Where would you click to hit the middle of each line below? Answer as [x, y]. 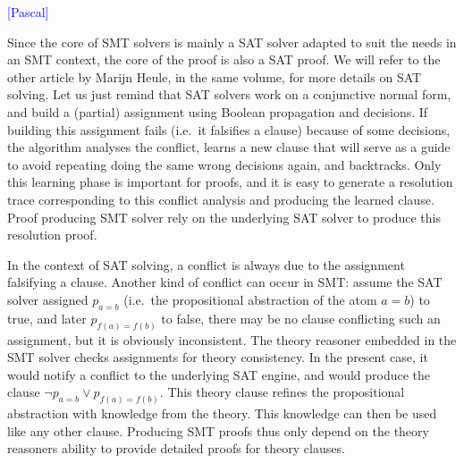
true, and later [47, 318]
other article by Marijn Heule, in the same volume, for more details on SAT [215, 76]
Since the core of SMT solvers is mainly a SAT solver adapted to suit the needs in [232, 42]
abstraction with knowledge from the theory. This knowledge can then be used [222, 413]
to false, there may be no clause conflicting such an [301, 318]
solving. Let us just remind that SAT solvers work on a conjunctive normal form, [229, 94]
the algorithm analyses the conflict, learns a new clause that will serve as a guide [229, 147]
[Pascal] [28, 12]
